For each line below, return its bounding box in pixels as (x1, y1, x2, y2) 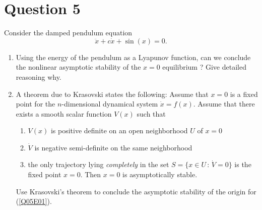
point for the (16, 98, 55, 109)
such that (137, 108, 166, 119)
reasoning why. (16, 71, 61, 82)
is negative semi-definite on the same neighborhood (34, 142, 192, 152)
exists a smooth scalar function (16, 108, 112, 119)
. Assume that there (193, 98, 255, 109)
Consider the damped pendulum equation (4, 27, 133, 38)
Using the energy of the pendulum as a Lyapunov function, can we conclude (16, 51, 251, 62)
